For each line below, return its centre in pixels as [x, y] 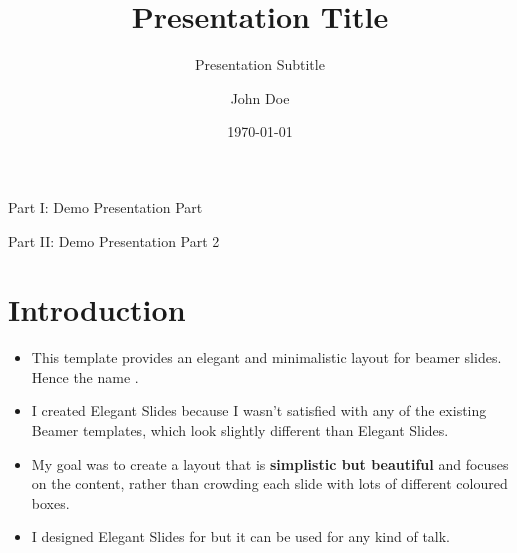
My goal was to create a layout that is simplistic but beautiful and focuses [270, 463]
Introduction [97, 309]
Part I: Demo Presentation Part [105, 206]
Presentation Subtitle [260, 64]
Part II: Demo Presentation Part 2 [114, 240]
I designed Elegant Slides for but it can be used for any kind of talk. [241, 536]
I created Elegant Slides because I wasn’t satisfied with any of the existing [259, 410]
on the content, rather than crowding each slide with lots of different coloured [269, 483]
